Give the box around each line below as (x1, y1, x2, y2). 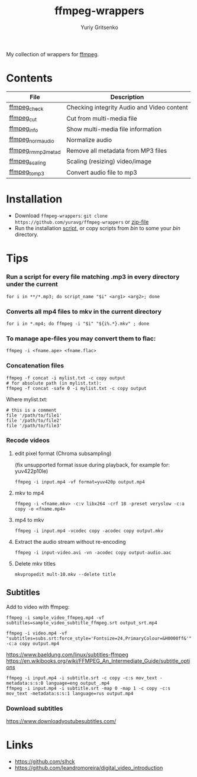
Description (110, 93, 144, 101)
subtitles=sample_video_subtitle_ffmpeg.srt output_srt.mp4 (6, 620, 158, 626)
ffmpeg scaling (9, 157, 46, 166)
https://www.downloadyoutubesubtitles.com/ (6, 717, 117, 724)
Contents (6, 72, 53, 85)
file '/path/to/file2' (6, 417, 62, 424)
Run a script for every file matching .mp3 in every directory (6, 273, 180, 281)
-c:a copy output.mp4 (6, 640, 60, 646)
